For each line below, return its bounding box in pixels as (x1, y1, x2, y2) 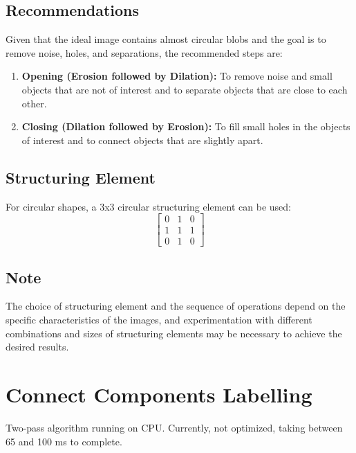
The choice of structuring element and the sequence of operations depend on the (6, 299, 346, 313)
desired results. (6, 339, 69, 354)
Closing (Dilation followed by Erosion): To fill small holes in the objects (21, 119, 350, 134)
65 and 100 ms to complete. (6, 434, 122, 448)
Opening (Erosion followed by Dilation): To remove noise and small (21, 69, 332, 83)
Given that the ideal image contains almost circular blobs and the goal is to (6, 32, 326, 46)
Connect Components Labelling (6, 380, 312, 409)
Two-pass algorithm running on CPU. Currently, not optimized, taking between (6, 420, 343, 434)
